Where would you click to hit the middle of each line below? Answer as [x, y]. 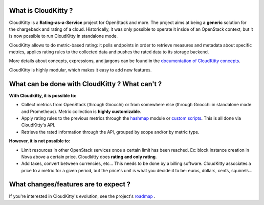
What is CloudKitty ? [41, 11]
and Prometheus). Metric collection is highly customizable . [81, 111]
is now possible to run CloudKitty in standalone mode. [64, 36]
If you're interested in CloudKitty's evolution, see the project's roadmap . [82, 196]
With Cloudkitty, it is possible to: [43, 95]
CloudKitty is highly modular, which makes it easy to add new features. [80, 70]
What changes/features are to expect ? [70, 184]
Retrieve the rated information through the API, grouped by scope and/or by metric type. [110, 132]
